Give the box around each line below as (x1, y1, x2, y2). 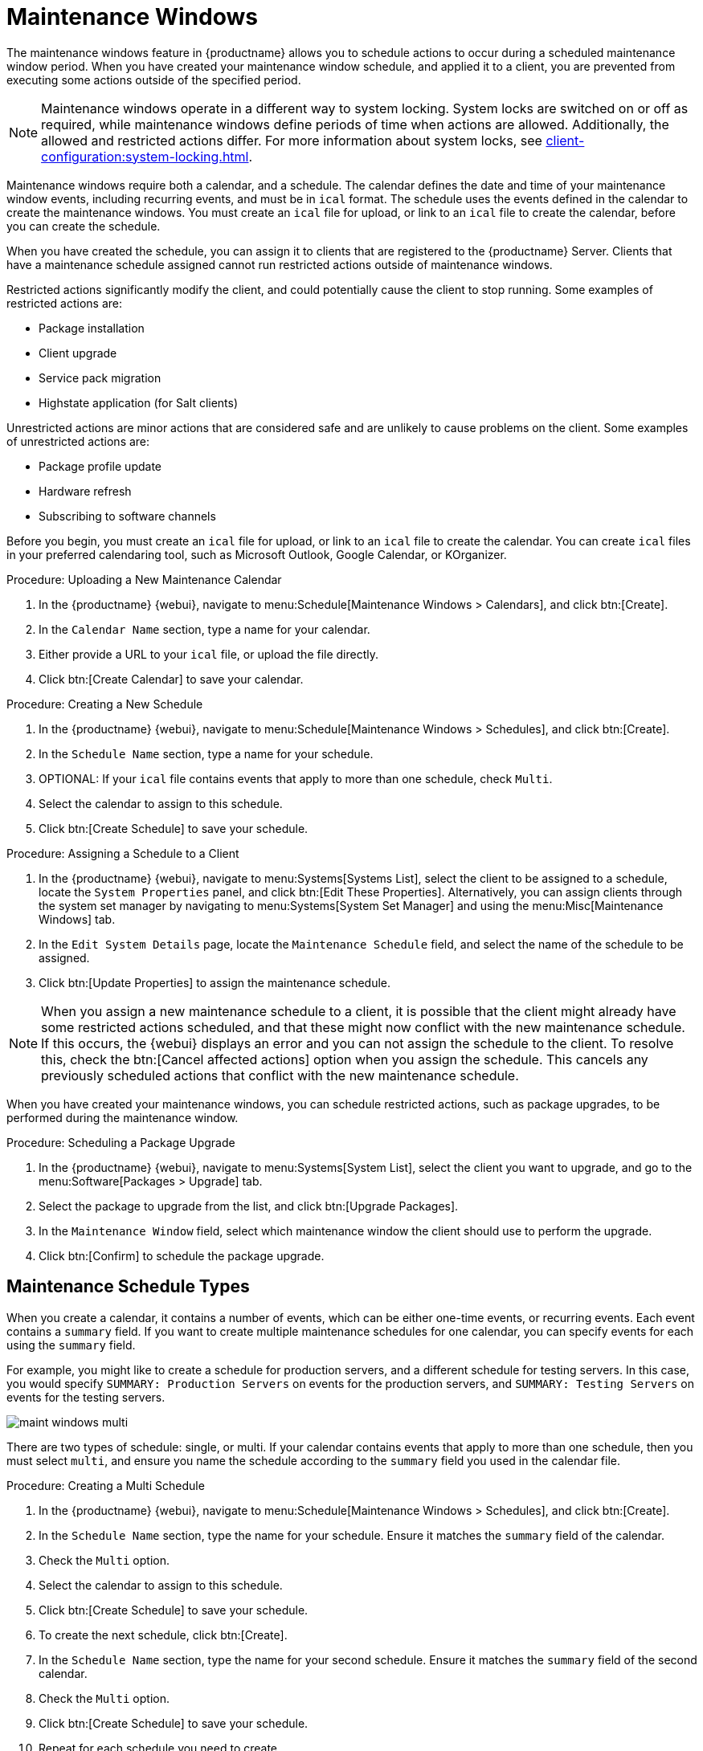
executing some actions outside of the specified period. (6, 72, 301, 87)
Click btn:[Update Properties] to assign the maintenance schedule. (39, 975, 391, 990)
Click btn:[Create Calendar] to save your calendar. (39, 671, 304, 686)
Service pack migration (39, 370, 161, 385)
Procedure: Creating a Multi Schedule (6, 1478, 205, 1492)
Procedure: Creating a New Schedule (6, 696, 203, 711)
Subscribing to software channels (39, 508, 216, 523)
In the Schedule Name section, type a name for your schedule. (39, 746, 374, 761)
